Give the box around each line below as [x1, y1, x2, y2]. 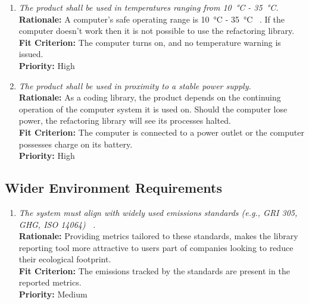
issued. [18, 48, 43, 60]
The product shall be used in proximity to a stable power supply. [18, 79, 251, 92]
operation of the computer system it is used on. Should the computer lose [18, 102, 288, 115]
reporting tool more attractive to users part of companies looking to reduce [18, 241, 294, 253]
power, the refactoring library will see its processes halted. [18, 114, 231, 127]
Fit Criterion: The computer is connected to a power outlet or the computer [18, 126, 304, 138]
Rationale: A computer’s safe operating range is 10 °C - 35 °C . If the [18, 12, 285, 25]
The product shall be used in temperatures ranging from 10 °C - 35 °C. [18, 1, 279, 13]
